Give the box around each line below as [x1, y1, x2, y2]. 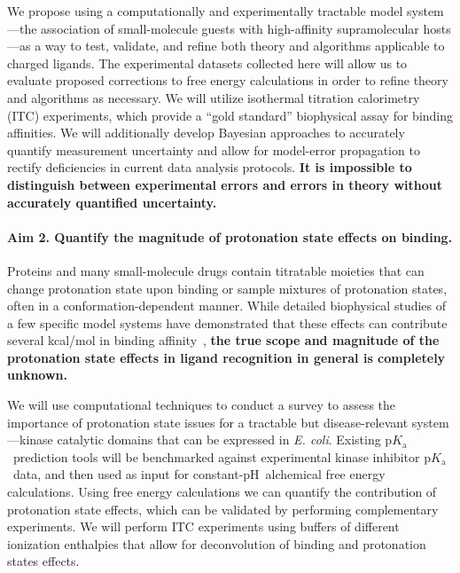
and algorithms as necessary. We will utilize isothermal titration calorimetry [7, 88, 420, 106]
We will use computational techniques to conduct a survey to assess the [7, 396, 396, 414]
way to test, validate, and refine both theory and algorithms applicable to [44, 36, 445, 55]
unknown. [7, 365, 67, 384]
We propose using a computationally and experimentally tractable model [7, 2, 403, 20]
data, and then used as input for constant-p [12, 465, 251, 483]
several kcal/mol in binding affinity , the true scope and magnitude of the [7, 331, 440, 349]
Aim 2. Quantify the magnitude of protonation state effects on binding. [7, 227, 453, 246]
